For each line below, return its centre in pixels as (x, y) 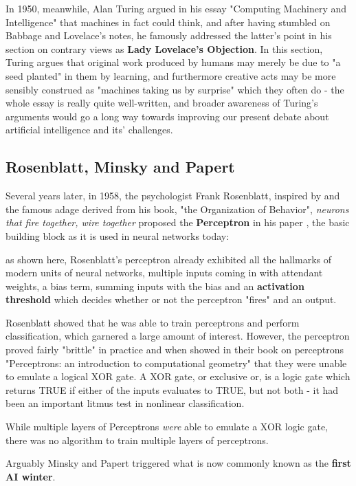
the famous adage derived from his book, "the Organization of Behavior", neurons (177, 209)
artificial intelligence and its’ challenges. (89, 130)
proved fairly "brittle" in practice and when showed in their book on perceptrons (175, 350)
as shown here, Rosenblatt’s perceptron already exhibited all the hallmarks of (169, 259)
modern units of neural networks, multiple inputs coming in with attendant (164, 273)
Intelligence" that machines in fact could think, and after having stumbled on (168, 22)
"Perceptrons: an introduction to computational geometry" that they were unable (176, 363)
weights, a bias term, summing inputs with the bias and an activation (155, 286)
